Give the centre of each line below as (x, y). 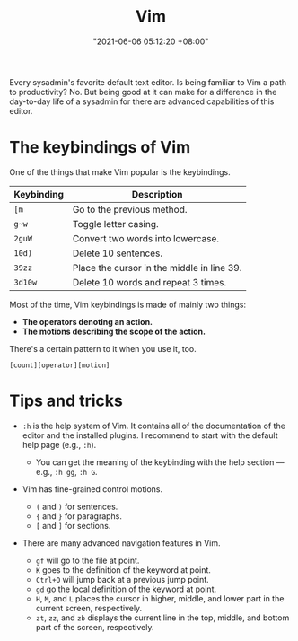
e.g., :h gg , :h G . (66, 471)
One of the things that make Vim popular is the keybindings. (120, 171)
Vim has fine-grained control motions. (92, 489)
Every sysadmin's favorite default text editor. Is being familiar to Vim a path (148, 82)
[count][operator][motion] (60, 365)
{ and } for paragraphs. (79, 516)
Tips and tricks (66, 401)
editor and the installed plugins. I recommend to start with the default (150, 435)
